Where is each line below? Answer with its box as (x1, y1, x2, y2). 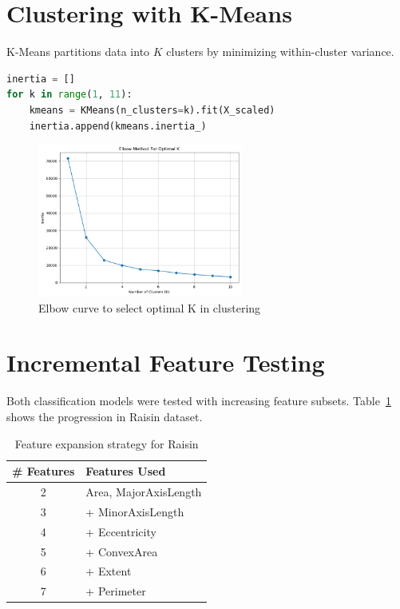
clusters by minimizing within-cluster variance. (166, 43, 394, 60)
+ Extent (85, 563, 132, 579)
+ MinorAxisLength (85, 503, 184, 519)
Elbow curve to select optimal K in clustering (38, 299, 261, 316)
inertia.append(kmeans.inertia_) (29, 120, 207, 132)
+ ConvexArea (85, 543, 158, 559)
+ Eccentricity (85, 523, 156, 539)
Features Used (85, 463, 166, 480)
